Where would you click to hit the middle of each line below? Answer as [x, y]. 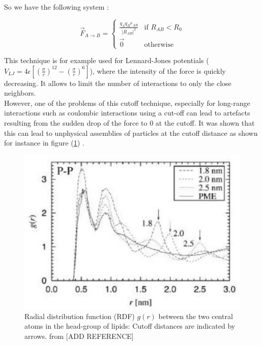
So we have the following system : [56, 7]
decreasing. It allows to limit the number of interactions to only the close [118, 83]
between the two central [196, 316]
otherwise [159, 45]
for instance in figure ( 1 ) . [44, 143]
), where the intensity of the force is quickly [158, 70]
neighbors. [20, 93]
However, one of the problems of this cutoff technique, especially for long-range [127, 103]
